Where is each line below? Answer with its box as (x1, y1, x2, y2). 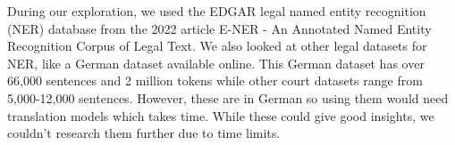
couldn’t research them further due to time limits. (7, 124, 281, 142)
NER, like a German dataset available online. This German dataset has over (7, 53, 425, 72)
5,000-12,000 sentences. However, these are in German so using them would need (7, 88, 449, 107)
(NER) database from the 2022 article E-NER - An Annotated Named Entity (7, 19, 432, 37)
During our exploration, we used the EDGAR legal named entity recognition (7, 2, 426, 20)
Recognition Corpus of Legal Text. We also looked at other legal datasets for (7, 36, 427, 55)
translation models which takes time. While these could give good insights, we (7, 106, 434, 125)
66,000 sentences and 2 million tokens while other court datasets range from (7, 71, 423, 90)
